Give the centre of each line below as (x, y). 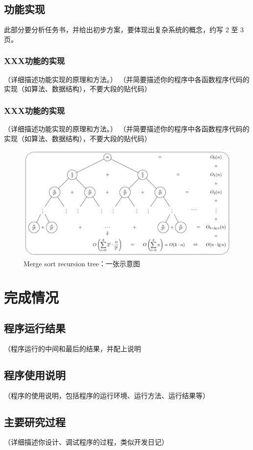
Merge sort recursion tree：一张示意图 (82, 263)
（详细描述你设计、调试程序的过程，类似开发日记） (86, 442)
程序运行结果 (35, 328)
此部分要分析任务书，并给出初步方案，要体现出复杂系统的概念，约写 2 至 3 (124, 30)
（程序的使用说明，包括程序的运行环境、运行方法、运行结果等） (107, 395)
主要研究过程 (35, 421)
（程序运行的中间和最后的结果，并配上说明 (72, 348)
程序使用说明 (35, 375)
